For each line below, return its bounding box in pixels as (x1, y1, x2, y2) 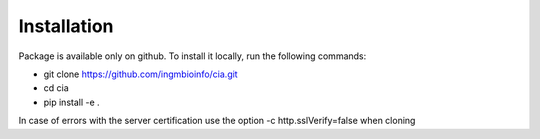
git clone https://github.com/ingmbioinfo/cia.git (43, 68, 239, 80)
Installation (18, 15, 114, 37)
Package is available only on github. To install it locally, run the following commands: (18, 50, 367, 62)
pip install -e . (43, 96, 100, 108)
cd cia (43, 82, 69, 94)
